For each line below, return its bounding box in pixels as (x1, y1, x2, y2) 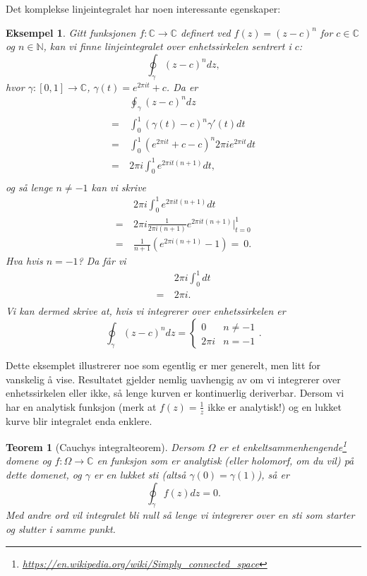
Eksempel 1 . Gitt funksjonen (6, 25, 136, 40)
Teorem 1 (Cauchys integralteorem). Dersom (6, 439, 205, 454)
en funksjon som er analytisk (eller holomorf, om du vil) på (97, 453, 354, 468)
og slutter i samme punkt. (6, 521, 116, 536)
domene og (6, 453, 52, 468)
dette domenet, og (6, 467, 82, 481)
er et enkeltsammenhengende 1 (219, 438, 347, 454)
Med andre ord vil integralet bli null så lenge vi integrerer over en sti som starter (6, 508, 355, 522)
